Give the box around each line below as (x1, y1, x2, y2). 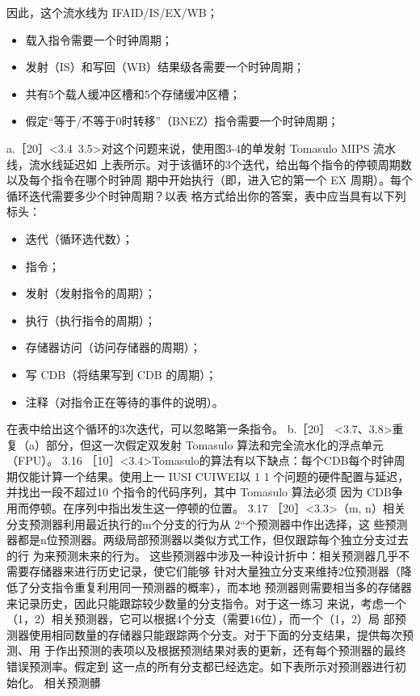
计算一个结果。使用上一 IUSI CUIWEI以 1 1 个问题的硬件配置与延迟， (40, 467, 409, 484)
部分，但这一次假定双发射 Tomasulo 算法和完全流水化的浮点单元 (45, 436, 384, 453)
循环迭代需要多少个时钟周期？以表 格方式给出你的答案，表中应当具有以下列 (6, 187, 406, 204)
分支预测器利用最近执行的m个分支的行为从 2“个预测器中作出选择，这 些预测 (6, 515, 408, 532)
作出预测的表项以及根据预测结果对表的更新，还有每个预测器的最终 (55, 642, 406, 659)
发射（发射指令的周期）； (25, 285, 156, 302)
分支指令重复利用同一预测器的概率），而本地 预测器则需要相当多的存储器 (28, 579, 412, 596)
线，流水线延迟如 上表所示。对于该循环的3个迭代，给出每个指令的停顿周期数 (6, 155, 412, 172)
